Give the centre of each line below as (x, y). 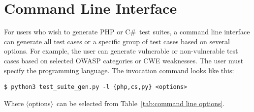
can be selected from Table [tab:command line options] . (141, 103)
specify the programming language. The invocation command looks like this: (119, 70)
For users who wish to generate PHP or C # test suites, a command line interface (127, 32)
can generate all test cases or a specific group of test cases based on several (117, 41)
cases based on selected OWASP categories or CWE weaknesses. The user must (124, 60)
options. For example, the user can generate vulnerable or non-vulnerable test (121, 51)
